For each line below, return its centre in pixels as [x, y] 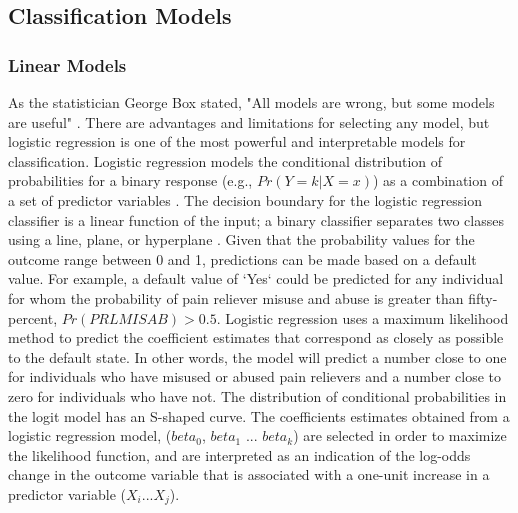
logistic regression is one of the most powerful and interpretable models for [237, 141]
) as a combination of [437, 180]
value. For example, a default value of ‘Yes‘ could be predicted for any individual [256, 278]
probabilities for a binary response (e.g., [130, 180]
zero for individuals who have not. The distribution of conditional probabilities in [257, 395]
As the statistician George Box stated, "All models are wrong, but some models [251, 102]
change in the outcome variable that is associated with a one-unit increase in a [249, 474]
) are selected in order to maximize [400, 435]
